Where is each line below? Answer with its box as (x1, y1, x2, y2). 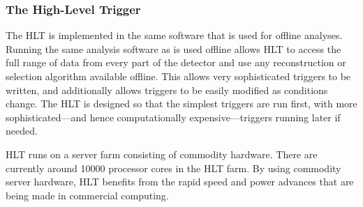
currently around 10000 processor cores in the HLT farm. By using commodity (6, 160, 341, 175)
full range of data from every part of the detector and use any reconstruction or (6, 55, 346, 70)
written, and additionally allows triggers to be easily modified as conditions (6, 82, 328, 97)
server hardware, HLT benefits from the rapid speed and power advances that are (6, 174, 354, 189)
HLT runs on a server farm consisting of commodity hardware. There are (6, 146, 318, 161)
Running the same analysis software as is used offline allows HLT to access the (6, 41, 341, 56)
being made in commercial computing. (6, 187, 169, 202)
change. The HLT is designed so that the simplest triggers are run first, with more (6, 96, 357, 111)
